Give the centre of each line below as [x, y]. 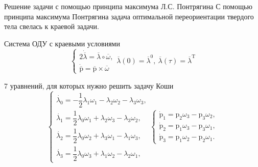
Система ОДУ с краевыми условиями [62, 43]
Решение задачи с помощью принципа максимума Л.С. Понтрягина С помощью [128, 6]
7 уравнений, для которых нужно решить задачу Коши [89, 85]
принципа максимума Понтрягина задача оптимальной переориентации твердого [129, 16]
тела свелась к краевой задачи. [52, 26]
